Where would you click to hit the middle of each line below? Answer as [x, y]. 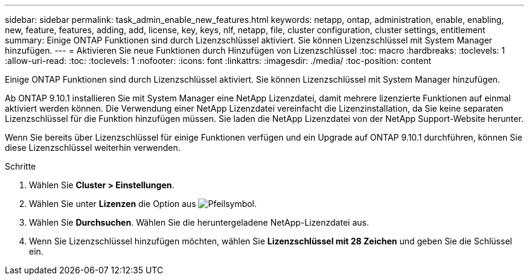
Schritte [21, 166]
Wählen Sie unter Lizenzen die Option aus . [143, 204]
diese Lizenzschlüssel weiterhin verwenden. [93, 148]
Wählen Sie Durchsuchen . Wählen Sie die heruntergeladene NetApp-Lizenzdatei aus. [199, 222]
